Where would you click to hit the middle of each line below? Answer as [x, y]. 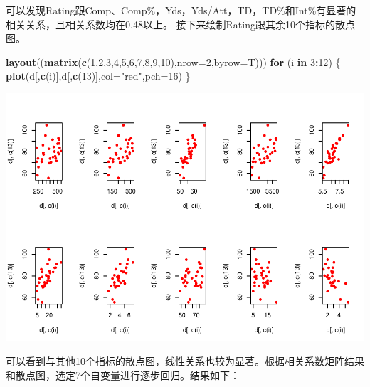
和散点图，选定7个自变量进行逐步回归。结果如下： [123, 375]
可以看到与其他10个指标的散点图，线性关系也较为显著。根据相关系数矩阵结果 [185, 361]
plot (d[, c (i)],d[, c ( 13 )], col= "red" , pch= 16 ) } [98, 76]
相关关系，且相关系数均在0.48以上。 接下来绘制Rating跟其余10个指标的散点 [180, 24]
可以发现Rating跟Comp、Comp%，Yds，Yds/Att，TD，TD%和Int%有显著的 [181, 10]
